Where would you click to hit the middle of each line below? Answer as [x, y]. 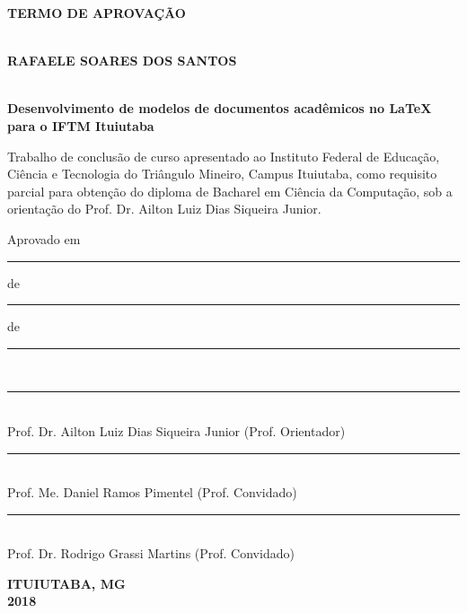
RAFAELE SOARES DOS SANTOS [122, 61]
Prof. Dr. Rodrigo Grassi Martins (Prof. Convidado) [151, 553]
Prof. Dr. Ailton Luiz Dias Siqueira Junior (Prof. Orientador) [176, 430]
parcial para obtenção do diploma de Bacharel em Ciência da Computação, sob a [230, 191]
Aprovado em [44, 238]
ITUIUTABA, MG [66, 583]
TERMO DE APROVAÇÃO [97, 13]
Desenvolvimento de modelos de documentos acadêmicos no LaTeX [220, 108]
